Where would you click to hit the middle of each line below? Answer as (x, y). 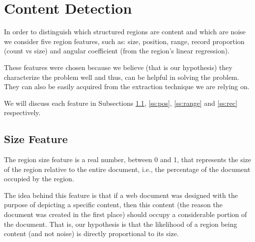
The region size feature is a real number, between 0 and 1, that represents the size (127, 159)
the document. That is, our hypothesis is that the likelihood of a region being (121, 224)
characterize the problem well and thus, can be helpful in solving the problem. (122, 77)
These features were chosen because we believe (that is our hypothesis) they (118, 67)
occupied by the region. (39, 179)
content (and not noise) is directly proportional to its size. (91, 233)
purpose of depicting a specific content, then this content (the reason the (113, 205)
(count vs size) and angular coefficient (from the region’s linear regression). (117, 51)
